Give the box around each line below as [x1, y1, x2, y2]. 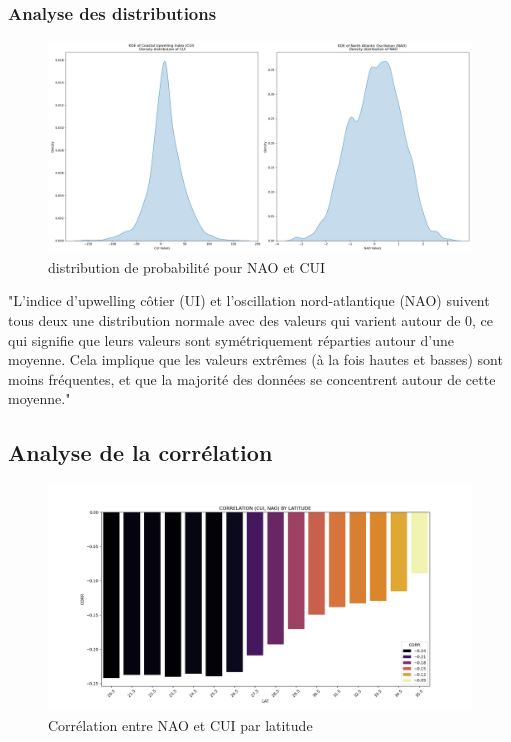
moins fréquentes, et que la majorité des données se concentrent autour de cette [8, 368, 496, 389]
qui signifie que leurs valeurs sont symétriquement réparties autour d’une [8, 329, 454, 350]
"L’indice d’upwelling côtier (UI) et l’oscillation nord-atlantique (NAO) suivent [8, 290, 490, 311]
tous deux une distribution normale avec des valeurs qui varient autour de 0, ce [8, 310, 494, 330]
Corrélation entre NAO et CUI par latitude [48, 714, 313, 735]
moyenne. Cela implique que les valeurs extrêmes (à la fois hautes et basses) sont [8, 349, 503, 370]
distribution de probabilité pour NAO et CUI [48, 256, 326, 277]
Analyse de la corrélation [8, 437, 273, 468]
